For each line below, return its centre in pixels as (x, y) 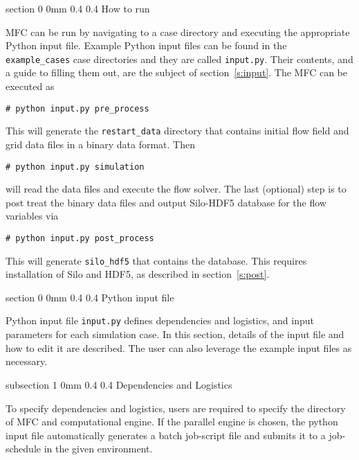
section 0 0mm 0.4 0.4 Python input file (90, 297)
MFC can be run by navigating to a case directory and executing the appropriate (178, 32)
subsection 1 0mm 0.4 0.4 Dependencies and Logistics (119, 384)
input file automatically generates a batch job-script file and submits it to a (166, 435)
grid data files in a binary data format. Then (101, 144)
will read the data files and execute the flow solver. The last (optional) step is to (176, 189)
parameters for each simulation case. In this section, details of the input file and (175, 334)
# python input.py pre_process (77, 108)
